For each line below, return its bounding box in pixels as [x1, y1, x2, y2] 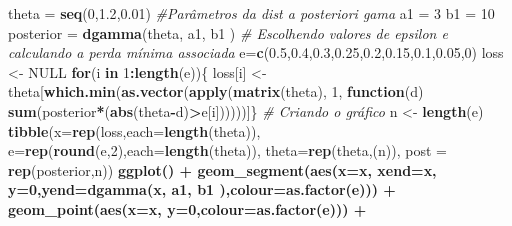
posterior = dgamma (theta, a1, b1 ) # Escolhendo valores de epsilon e [8, 22, 448, 43]
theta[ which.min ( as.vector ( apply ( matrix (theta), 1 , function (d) [8, 81, 424, 102]
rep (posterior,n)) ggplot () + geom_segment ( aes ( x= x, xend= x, [8, 159, 437, 180]
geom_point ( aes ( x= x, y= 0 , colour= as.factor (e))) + [8, 198, 367, 219]
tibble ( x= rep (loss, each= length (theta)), [8, 120, 261, 141]
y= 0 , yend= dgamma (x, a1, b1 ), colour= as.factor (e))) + [8, 179, 396, 200]
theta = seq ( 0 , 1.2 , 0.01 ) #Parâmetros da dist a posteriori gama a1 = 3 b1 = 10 [8, 3, 495, 23]
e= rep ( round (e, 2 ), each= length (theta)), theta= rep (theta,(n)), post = [8, 140, 447, 161]
